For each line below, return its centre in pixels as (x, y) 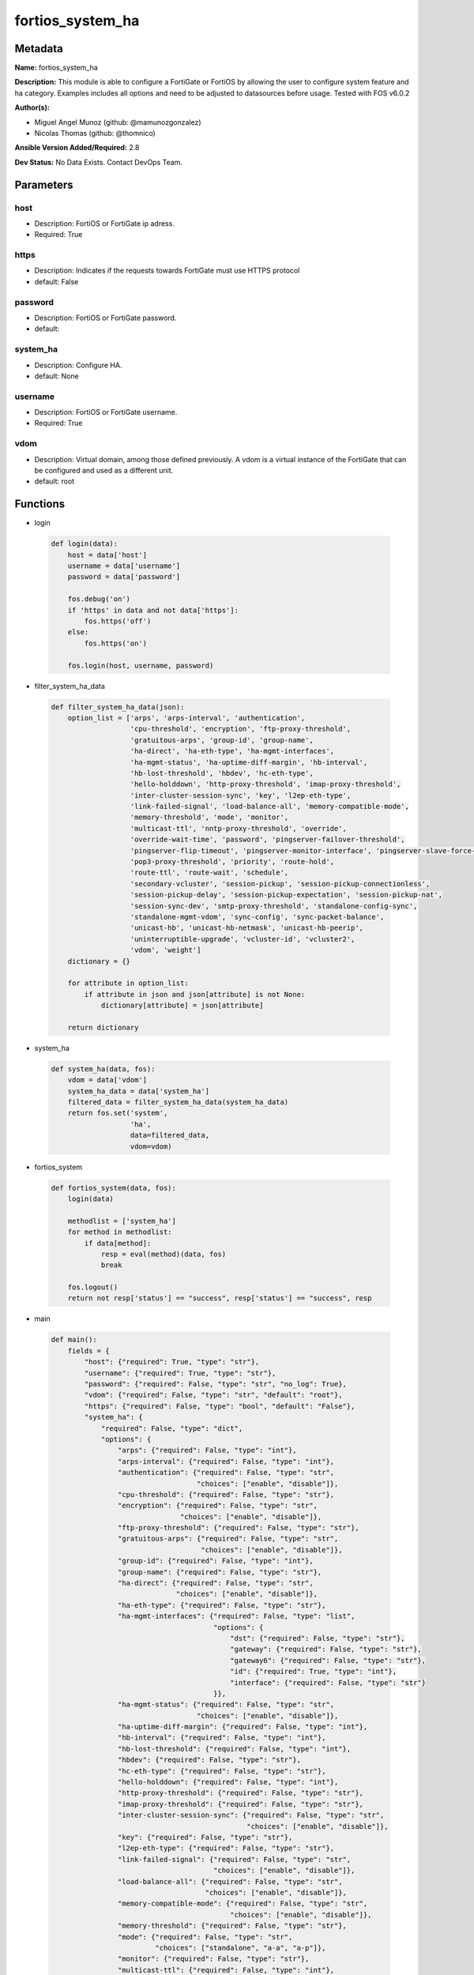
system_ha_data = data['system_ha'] (138, 1091)
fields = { (88, 1351)
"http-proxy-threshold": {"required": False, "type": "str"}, (240, 1793)
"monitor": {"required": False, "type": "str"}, (213, 1959)
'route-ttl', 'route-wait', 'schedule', (209, 873)
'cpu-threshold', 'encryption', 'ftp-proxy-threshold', (241, 729)
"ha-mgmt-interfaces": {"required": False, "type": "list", (236, 1616)
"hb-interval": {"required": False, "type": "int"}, (222, 1738)
